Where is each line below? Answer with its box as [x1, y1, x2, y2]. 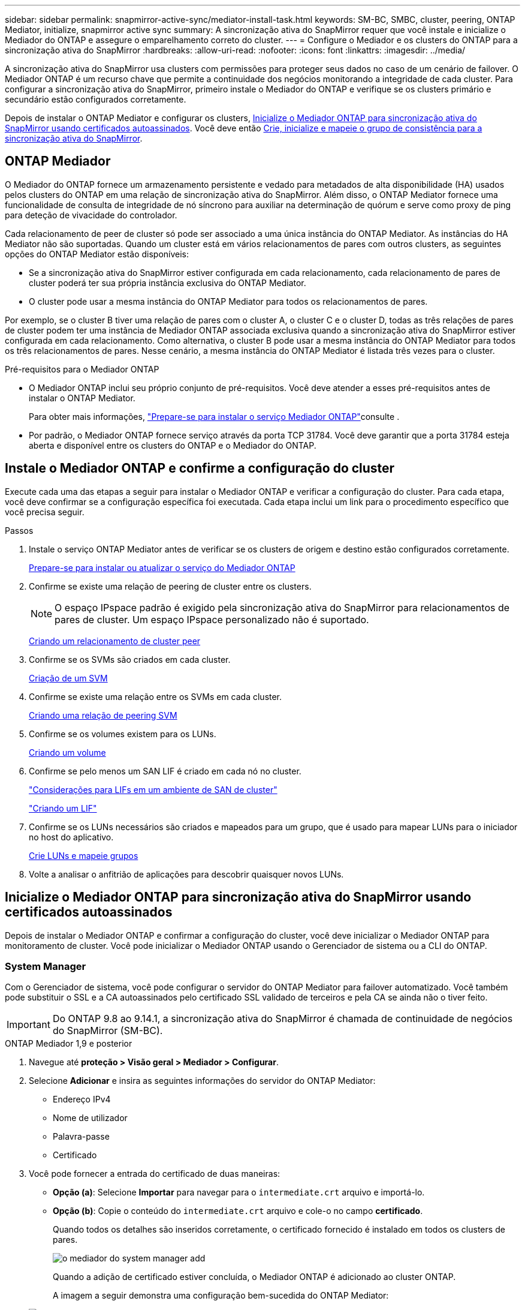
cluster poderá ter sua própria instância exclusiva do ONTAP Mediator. [29, 277, 306, 288]
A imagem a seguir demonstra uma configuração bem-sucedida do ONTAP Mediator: [53, 1290, 389, 1301]
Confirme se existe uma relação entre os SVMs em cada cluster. [29, 691, 282, 702]
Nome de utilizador [53, 1113, 128, 1123]
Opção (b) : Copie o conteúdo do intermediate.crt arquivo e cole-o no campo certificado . [53, 1206, 423, 1216]
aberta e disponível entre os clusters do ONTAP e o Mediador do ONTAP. [29, 440, 316, 450]
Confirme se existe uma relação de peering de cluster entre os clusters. [29, 581, 312, 591]
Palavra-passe [53, 1131, 110, 1142]
